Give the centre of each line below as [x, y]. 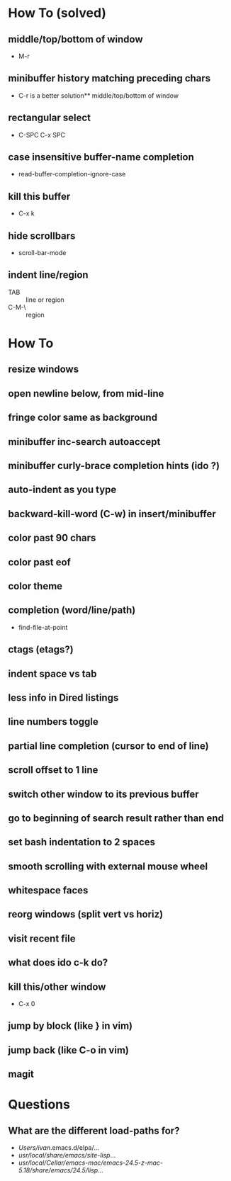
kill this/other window [57, 987]
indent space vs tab [53, 673]
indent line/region [48, 275]
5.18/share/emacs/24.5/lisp [58, 1170]
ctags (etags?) [41, 650]
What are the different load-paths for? [94, 1130]
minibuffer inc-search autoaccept [84, 442]
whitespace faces [48, 891]
